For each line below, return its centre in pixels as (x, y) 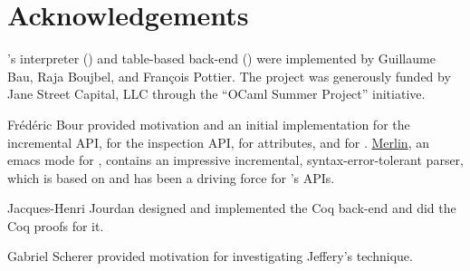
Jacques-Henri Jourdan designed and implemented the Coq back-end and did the (232, 208)
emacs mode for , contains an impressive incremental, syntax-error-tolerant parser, (235, 160)
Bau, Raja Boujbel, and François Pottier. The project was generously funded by (229, 76)
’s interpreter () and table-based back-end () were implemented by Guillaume (221, 58)
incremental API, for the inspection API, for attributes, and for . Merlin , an (218, 142)
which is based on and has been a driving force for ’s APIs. (171, 177)
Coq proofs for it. (56, 225)
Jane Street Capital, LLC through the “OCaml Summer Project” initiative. (216, 94)
